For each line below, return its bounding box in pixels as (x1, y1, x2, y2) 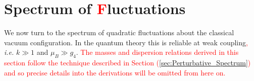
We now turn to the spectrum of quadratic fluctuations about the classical (4, 27, 234, 38)
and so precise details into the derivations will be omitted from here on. (4, 67, 226, 77)
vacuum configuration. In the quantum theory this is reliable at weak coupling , (4, 37, 248, 47)
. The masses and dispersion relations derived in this (76, 47, 239, 57)
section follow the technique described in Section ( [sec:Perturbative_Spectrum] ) (4, 57, 251, 68)
